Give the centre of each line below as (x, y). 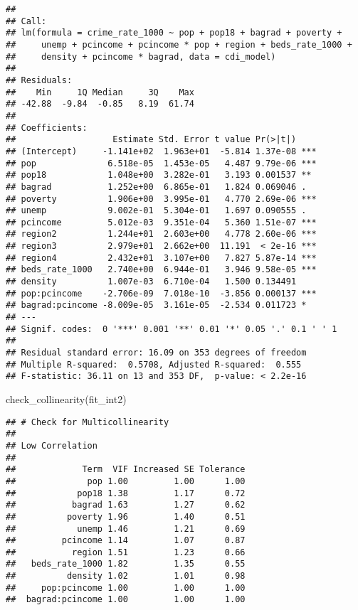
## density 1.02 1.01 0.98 (126, 576)
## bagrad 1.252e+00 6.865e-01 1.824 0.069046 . (156, 187)
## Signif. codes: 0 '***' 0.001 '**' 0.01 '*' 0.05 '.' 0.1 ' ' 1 (172, 329)
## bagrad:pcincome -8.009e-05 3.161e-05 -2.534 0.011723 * (156, 305)
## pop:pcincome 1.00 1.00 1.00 (126, 588)
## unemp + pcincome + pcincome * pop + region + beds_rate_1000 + (179, 44)
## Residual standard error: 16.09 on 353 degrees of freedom (156, 353)
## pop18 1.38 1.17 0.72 (126, 493)
